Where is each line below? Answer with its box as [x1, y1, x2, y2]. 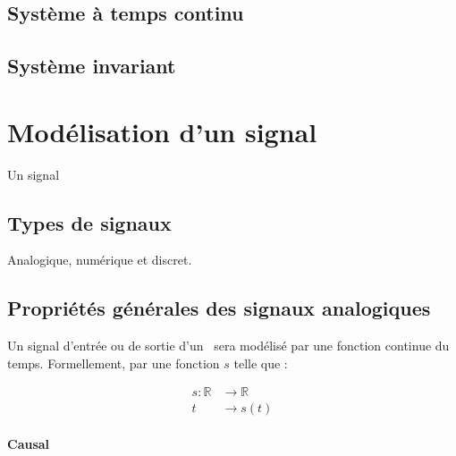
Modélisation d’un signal [7, 113, 317, 149]
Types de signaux [7, 208, 172, 236]
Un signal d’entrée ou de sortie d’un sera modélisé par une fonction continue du [7, 336, 450, 355]
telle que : [233, 353, 288, 372]
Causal [7, 435, 50, 453]
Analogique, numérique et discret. [7, 250, 192, 269]
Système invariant [7, 52, 176, 80]
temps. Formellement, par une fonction [7, 353, 220, 372]
